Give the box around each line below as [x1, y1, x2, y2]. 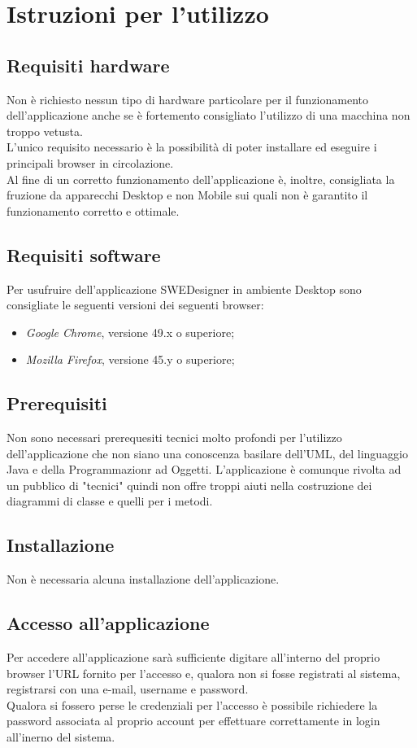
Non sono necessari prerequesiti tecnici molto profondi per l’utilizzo [7, 429, 342, 446]
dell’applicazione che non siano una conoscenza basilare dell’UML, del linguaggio [7, 444, 408, 461]
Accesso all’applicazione [7, 610, 210, 636]
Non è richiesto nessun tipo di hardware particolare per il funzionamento [7, 90, 368, 107]
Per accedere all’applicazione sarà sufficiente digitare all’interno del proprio [7, 649, 380, 666]
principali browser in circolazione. [7, 154, 174, 171]
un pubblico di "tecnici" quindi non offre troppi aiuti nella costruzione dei [7, 476, 372, 493]
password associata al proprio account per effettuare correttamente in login [7, 712, 380, 729]
